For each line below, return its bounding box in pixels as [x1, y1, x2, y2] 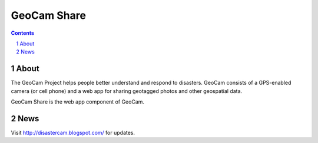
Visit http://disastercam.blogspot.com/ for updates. [11, 129, 135, 136]
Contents [11, 29, 35, 36]
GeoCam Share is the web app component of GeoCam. [11, 98, 144, 105]
